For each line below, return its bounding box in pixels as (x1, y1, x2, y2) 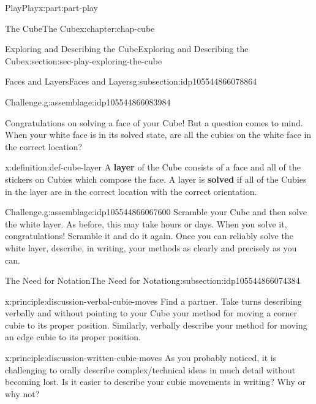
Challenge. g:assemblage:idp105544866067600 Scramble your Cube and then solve (5, 205, 307, 218)
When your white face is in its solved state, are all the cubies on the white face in (5, 128, 312, 141)
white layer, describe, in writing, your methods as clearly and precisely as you (5, 241, 297, 254)
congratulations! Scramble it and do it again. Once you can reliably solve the (5, 229, 293, 242)
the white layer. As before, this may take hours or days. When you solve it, (5, 217, 287, 230)
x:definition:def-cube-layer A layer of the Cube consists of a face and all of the (5, 161, 301, 173)
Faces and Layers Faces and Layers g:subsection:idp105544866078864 (5, 75, 257, 88)
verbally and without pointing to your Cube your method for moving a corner (5, 307, 298, 319)
